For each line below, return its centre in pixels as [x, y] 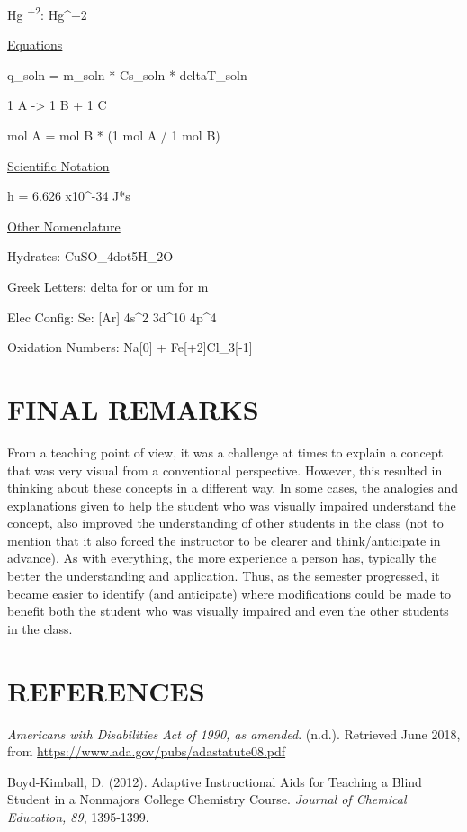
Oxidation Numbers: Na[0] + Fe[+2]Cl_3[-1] [130, 347]
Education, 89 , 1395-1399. [78, 816]
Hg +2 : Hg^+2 [47, 13]
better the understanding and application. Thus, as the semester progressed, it [224, 576]
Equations [35, 45]
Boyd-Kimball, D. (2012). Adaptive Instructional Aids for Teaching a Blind [215, 781]
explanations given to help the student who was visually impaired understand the [232, 505]
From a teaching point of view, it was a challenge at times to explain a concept [225, 452]
